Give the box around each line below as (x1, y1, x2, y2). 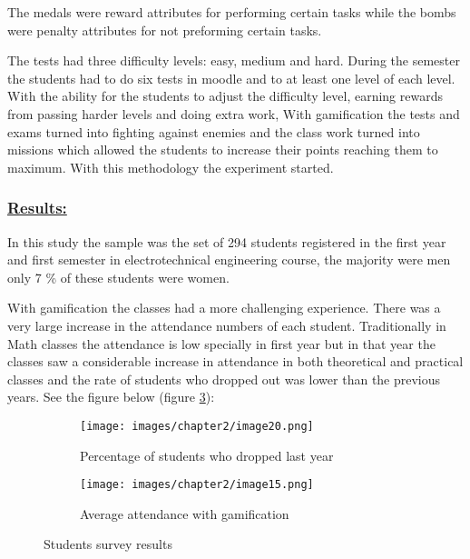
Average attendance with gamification (80, 504, 289, 523)
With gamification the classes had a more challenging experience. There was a (7, 298, 441, 317)
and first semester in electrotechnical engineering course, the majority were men (7, 250, 451, 269)
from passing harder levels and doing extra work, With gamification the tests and (7, 104, 460, 123)
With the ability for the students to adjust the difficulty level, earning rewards (7, 86, 443, 105)
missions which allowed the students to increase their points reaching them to (7, 140, 438, 159)
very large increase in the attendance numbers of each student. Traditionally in (7, 315, 446, 334)
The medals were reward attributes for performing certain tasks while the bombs (7, 3, 456, 21)
